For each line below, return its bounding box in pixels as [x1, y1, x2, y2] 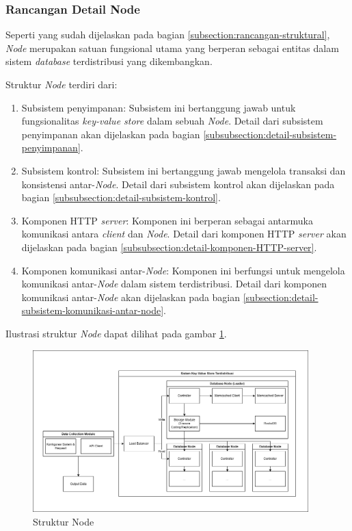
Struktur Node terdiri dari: [5, 77, 118, 91]
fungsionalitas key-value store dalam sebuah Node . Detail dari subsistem [21, 114, 323, 128]
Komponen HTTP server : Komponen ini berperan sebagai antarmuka [21, 213, 313, 227]
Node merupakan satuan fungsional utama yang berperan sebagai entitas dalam [5, 40, 339, 55]
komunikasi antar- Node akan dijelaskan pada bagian [21, 289, 241, 304]
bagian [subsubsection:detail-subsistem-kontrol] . [21, 190, 221, 205]
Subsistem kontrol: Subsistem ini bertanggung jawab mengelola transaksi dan [21, 163, 346, 177]
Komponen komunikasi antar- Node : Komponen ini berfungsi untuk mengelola [21, 263, 345, 277]
